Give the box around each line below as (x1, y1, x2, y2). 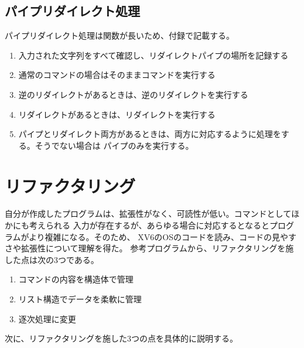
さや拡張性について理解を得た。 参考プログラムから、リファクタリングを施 (5, 242, 294, 254)
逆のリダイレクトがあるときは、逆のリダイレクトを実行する (18, 88, 248, 100)
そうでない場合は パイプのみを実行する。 (35, 139, 194, 151)
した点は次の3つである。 (5, 253, 99, 265)
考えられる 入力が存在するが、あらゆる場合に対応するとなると (29, 219, 269, 231)
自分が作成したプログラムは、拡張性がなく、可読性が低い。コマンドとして (5, 207, 292, 220)
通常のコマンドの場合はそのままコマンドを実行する (18, 69, 216, 81)
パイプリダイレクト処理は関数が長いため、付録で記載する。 (5, 29, 234, 42)
